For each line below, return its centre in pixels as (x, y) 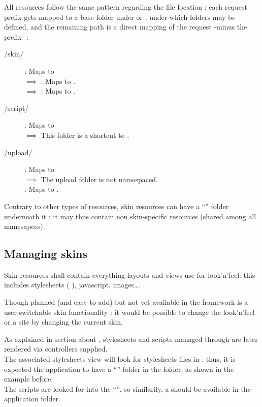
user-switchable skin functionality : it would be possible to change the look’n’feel (129, 312)
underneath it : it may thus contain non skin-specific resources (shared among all (130, 216)
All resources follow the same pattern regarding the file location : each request (126, 7)
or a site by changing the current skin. (63, 322)
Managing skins (46, 254)
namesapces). (25, 226)
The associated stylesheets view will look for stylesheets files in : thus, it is (120, 359)
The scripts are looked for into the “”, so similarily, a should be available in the (127, 388)
